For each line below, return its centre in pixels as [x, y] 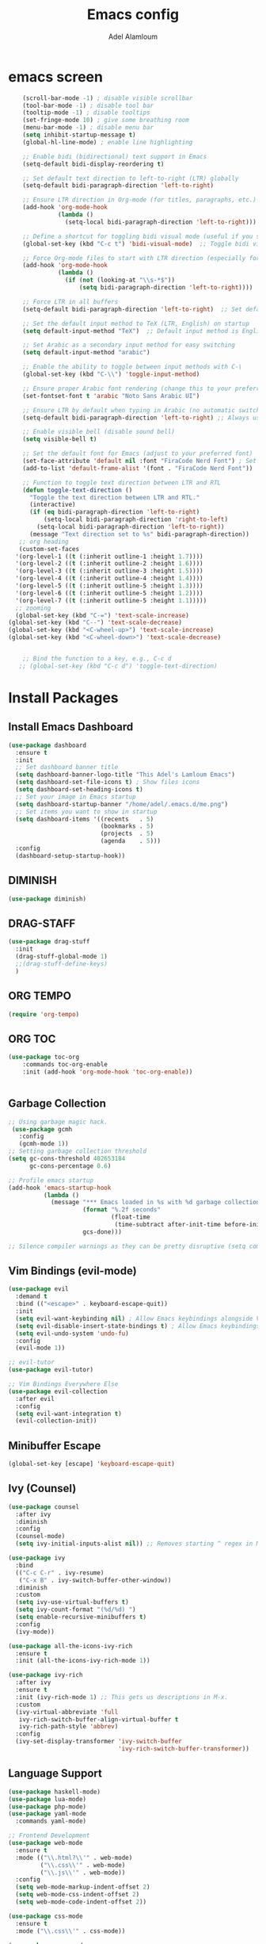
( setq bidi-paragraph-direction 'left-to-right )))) [166, 288]
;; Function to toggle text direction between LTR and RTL [122, 482]
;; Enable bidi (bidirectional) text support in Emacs [115, 156]
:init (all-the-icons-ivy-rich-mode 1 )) [83, 1661]
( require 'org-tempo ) [44, 1014]
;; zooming [33, 608]
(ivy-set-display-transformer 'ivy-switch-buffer [99, 1742]
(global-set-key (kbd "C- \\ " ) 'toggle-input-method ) [111, 374]
